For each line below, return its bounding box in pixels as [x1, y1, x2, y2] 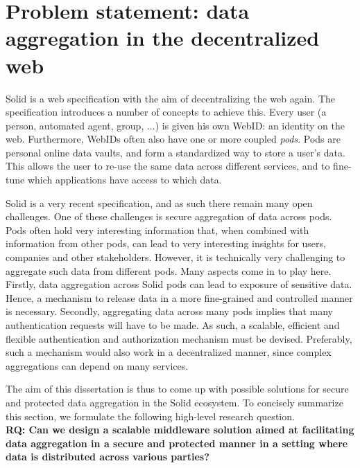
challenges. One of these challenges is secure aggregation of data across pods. [6, 209, 332, 224]
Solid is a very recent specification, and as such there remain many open [6, 195, 313, 210]
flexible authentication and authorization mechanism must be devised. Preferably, [6, 331, 352, 345]
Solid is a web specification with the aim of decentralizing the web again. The [6, 91, 336, 105]
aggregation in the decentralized [6, 24, 320, 52]
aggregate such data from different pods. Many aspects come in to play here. [6, 263, 332, 278]
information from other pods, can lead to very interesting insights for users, [6, 236, 326, 251]
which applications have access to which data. [27, 172, 222, 187]
